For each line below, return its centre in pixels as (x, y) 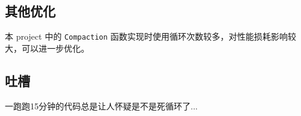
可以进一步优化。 (55, 48)
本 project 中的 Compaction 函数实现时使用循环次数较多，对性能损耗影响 (147, 36)
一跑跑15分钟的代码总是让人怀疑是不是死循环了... (101, 105)
